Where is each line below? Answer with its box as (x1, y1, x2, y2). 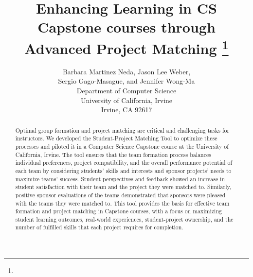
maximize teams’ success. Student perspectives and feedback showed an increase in (15, 174, 225, 183)
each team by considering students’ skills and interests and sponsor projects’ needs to (15, 166, 232, 174)
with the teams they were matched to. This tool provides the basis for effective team (15, 199, 230, 207)
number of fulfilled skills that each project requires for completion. (15, 223, 183, 231)
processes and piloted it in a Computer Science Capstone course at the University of (15, 142, 229, 150)
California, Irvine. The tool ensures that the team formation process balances (15, 150, 211, 158)
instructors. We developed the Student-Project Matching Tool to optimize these (15, 134, 217, 142)
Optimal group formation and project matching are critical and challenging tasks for (15, 126, 230, 134)
